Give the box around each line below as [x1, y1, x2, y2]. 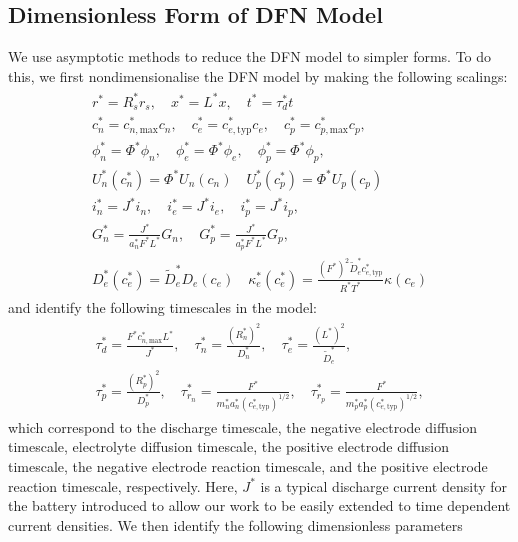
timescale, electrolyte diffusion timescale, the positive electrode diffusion [8, 436, 450, 457]
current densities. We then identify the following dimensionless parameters [8, 514, 463, 535]
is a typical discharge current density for [260, 475, 508, 496]
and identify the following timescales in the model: [8, 296, 317, 317]
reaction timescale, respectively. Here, [8, 475, 238, 496]
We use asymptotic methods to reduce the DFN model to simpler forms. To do [8, 46, 492, 67]
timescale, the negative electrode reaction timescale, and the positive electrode [8, 455, 488, 476]
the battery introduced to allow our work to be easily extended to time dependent [8, 495, 511, 516]
